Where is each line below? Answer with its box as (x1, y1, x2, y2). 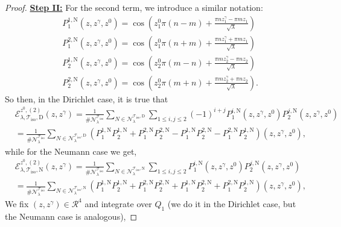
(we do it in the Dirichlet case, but (167, 197, 296, 210)
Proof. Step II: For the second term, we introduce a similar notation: (5, 1, 263, 13)
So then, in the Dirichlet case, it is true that (5, 92, 168, 105)
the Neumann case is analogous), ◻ (5, 210, 138, 222)
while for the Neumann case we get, (5, 145, 137, 157)
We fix (5, 197, 29, 210)
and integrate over (84, 197, 152, 210)
